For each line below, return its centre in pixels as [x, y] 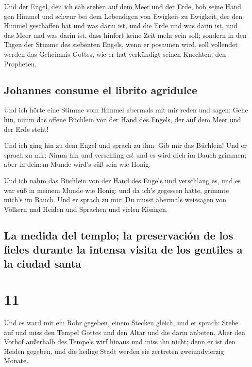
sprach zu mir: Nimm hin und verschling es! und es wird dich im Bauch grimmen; [125, 154]
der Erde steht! [26, 129]
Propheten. [20, 63]
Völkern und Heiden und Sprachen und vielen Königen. [86, 209]
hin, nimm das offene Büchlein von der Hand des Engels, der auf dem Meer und [123, 119]
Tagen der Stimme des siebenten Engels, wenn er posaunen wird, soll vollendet [121, 44]
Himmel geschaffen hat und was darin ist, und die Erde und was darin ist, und [121, 25]
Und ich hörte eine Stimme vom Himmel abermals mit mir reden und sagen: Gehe [126, 110]
